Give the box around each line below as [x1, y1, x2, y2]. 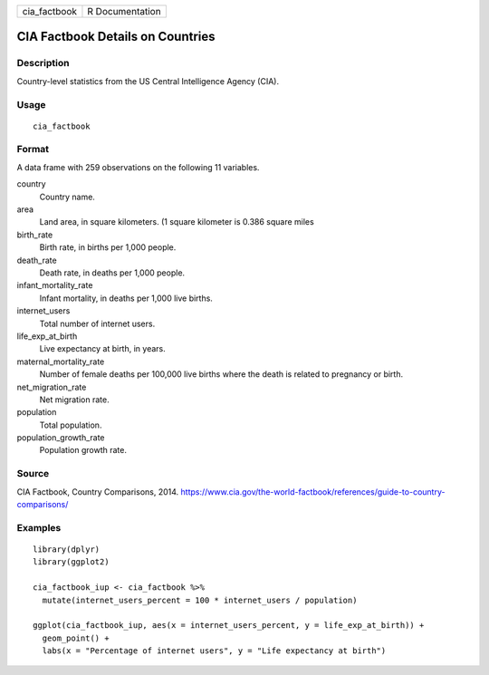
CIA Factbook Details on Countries [16, 29, 216, 44]
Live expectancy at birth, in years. [39, 343, 167, 354]
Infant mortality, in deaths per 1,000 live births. [39, 293, 213, 304]
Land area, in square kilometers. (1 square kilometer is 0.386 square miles [39, 217, 314, 227]
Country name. [39, 191, 95, 202]
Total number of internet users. [39, 318, 156, 329]
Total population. [39, 419, 102, 430]
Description [16, 57, 70, 70]
